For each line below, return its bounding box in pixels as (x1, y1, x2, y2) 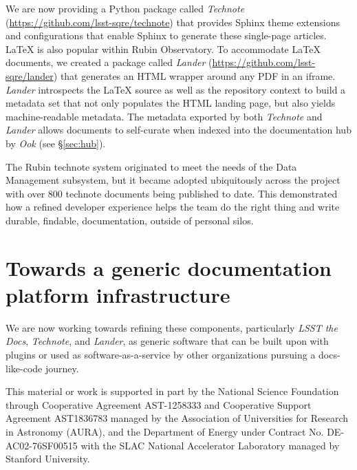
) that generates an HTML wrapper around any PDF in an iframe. (53, 68, 336, 83)
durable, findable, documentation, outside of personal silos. (6, 213, 254, 227)
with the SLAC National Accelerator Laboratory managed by (80, 438, 340, 452)
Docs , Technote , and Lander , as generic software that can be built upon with (6, 334, 329, 348)
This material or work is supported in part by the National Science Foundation (6, 384, 339, 398)
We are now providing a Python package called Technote (6, 1, 245, 15)
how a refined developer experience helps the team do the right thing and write (6, 200, 340, 214)
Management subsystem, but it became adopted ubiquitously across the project (6, 173, 340, 187)
